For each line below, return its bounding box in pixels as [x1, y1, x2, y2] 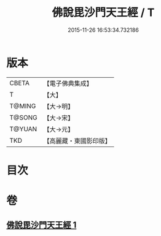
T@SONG [9, 113, 38, 121]
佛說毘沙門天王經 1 [6, 220, 77, 230]
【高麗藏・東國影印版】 [43, 136, 112, 145]
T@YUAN [9, 124, 37, 133]
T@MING [9, 102, 36, 110]
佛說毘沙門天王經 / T [52, 6, 155, 20]
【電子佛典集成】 [43, 79, 93, 88]
